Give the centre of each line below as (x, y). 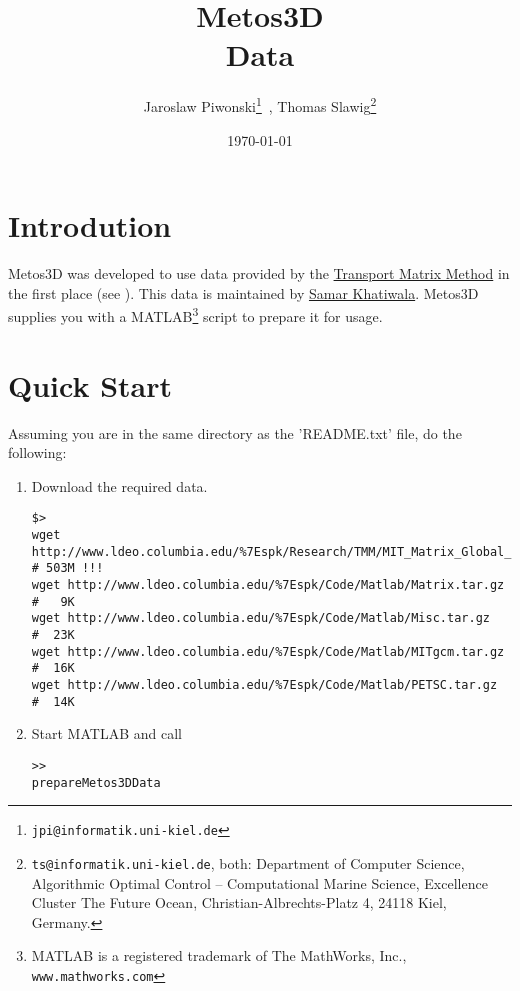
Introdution (90, 225)
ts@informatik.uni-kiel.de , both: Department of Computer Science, (248, 862)
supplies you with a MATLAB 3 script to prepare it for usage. (195, 314)
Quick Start (90, 384)
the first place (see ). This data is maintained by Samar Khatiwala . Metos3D (243, 292)
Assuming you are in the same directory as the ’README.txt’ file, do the (235, 432)
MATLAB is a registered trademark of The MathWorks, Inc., (219, 955)
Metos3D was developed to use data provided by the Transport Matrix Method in (259, 273)
